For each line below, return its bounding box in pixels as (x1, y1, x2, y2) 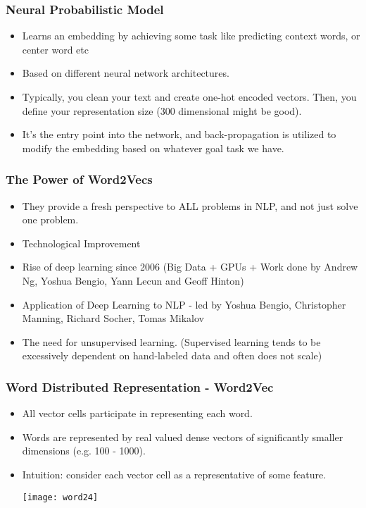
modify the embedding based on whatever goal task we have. (22, 140, 284, 155)
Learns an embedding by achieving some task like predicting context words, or (22, 28, 360, 43)
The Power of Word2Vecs (6, 171, 153, 188)
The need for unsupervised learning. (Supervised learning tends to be (22, 334, 321, 349)
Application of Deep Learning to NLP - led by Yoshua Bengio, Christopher (22, 297, 346, 311)
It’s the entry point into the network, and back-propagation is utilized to (22, 127, 336, 142)
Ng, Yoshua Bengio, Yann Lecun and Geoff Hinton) (22, 273, 244, 287)
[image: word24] (22, 492, 99, 502)
